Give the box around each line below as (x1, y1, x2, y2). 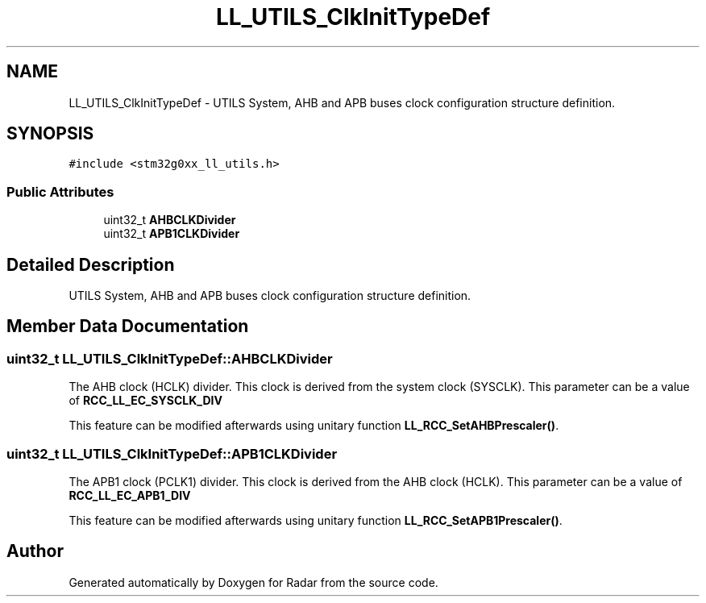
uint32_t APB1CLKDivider (103, 227, 240, 241)
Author (6, 541, 64, 562)
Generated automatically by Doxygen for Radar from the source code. (69, 575, 438, 589)
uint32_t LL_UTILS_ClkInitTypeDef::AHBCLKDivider (6, 350, 333, 367)
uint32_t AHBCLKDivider (103, 213, 236, 227)
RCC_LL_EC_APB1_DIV (69, 489, 191, 502)
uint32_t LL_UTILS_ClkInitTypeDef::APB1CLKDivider (6, 445, 338, 462)
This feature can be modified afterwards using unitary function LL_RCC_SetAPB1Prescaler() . (69, 514, 563, 527)
